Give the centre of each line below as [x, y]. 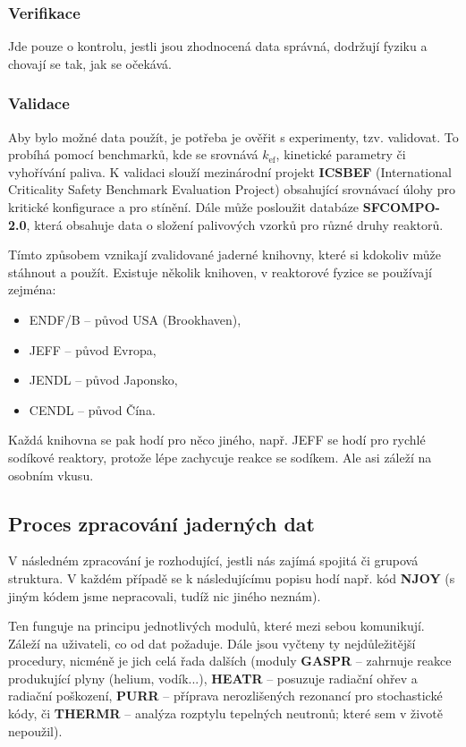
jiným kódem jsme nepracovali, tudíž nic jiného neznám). [165, 595]
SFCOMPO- [401, 207]
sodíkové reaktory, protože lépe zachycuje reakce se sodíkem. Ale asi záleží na [220, 457]
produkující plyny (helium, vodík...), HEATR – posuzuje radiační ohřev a [213, 678]
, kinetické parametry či [341, 154]
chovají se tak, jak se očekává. [90, 63]
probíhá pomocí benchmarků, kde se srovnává [133, 154]
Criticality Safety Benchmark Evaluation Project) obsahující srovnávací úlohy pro [232, 189]
